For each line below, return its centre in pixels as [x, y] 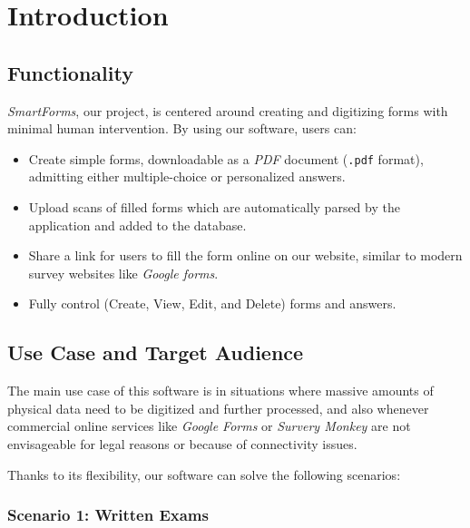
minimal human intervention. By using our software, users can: [182, 128]
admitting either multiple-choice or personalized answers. [187, 176]
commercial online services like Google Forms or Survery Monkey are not [209, 426]
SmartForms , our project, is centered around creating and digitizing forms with [228, 110]
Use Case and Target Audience [156, 352]
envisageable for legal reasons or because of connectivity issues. [182, 443]
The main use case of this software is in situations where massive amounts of [220, 391]
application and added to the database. [137, 225]
